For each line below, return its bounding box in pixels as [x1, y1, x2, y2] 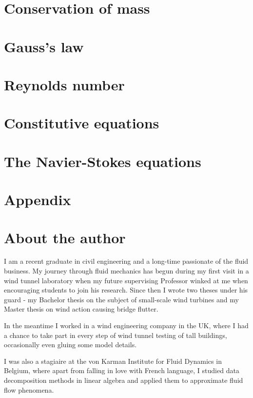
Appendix [4, 189, 71, 209]
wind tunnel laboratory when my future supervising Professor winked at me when [4, 275, 248, 285]
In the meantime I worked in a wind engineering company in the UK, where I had [4, 320, 249, 330]
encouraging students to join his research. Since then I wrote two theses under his [4, 285, 248, 295]
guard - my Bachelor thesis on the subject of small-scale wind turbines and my [4, 294, 239, 304]
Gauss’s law [4, 36, 84, 56]
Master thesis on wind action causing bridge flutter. [4, 304, 158, 314]
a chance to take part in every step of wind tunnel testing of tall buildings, [4, 330, 227, 340]
